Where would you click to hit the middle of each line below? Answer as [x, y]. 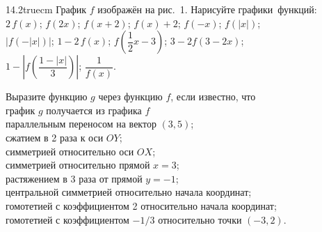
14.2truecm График [46, 9]
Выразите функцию [47, 96]
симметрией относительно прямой [78, 165]
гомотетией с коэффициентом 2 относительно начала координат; [141, 205]
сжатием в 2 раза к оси [55, 137]
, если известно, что [213, 96]
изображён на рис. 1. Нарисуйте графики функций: [207, 9]
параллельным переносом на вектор [81, 124]
